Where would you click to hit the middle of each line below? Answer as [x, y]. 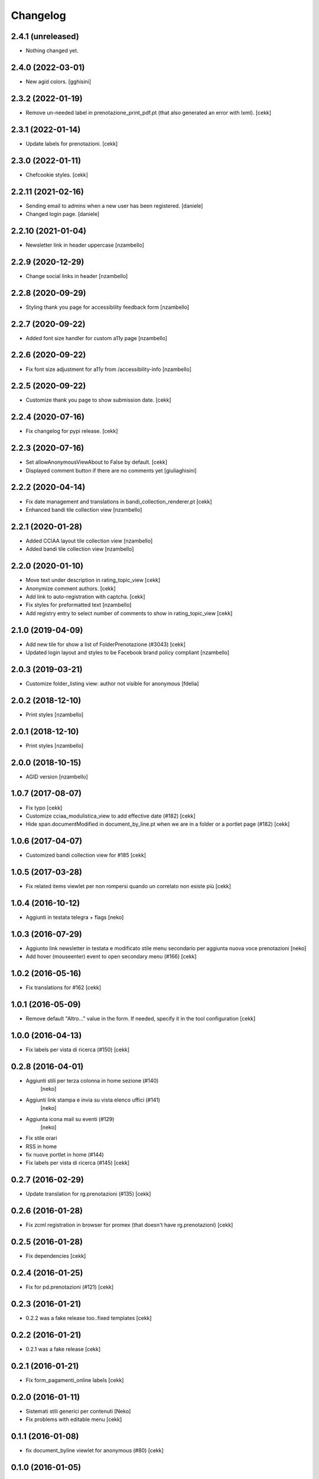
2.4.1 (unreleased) [45, 36]
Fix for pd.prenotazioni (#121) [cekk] [70, 1287]
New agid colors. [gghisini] [58, 81]
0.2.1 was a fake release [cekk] [63, 1349]
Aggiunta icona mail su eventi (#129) [70, 1119]
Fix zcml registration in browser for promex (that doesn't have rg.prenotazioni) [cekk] [129, 1225]
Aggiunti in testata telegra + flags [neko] [75, 918]
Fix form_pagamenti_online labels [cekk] [75, 1380]
